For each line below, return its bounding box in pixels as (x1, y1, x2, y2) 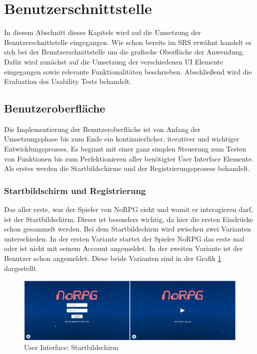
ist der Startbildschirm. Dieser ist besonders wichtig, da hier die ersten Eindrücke (4, 213, 253, 224)
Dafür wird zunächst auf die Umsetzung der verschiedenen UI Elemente (4, 56, 223, 66)
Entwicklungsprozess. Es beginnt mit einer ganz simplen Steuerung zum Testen (4, 143, 246, 154)
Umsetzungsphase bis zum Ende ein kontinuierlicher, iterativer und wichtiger (4, 133, 239, 144)
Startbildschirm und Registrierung (4, 184, 146, 196)
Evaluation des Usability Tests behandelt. (4, 76, 131, 86)
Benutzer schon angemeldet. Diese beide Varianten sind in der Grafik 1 (4, 253, 221, 263)
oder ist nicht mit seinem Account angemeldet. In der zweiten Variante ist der (4, 243, 243, 253)
